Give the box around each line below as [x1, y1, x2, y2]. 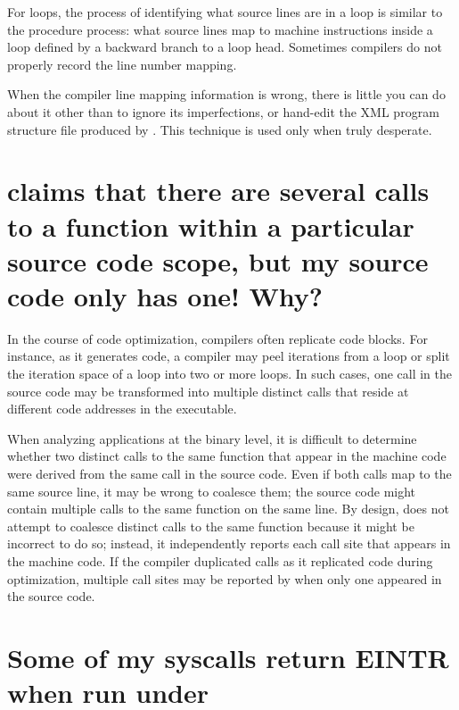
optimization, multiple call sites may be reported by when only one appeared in [7, 569, 442, 588]
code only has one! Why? [7, 277, 324, 313]
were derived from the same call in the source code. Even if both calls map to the [7, 464, 452, 482]
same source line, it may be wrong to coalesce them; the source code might [7, 481, 416, 500]
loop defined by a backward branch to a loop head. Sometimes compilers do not [7, 38, 442, 56]
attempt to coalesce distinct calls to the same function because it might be [7, 516, 414, 535]
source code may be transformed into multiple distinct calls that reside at [7, 381, 409, 400]
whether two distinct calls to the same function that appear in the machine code [7, 447, 447, 465]
